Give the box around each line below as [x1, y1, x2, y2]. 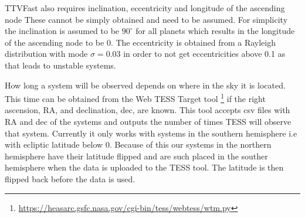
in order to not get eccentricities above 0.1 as [123, 47, 286, 60]
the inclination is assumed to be [5, 25, 120, 37]
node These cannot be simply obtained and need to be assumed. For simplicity [5, 13, 288, 25]
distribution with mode [5, 47, 88, 60]
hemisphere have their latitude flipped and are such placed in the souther [5, 149, 268, 162]
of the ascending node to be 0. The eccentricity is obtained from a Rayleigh [5, 36, 276, 48]
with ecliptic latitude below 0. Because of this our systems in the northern [5, 138, 272, 151]
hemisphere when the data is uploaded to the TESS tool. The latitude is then [5, 161, 284, 173]
